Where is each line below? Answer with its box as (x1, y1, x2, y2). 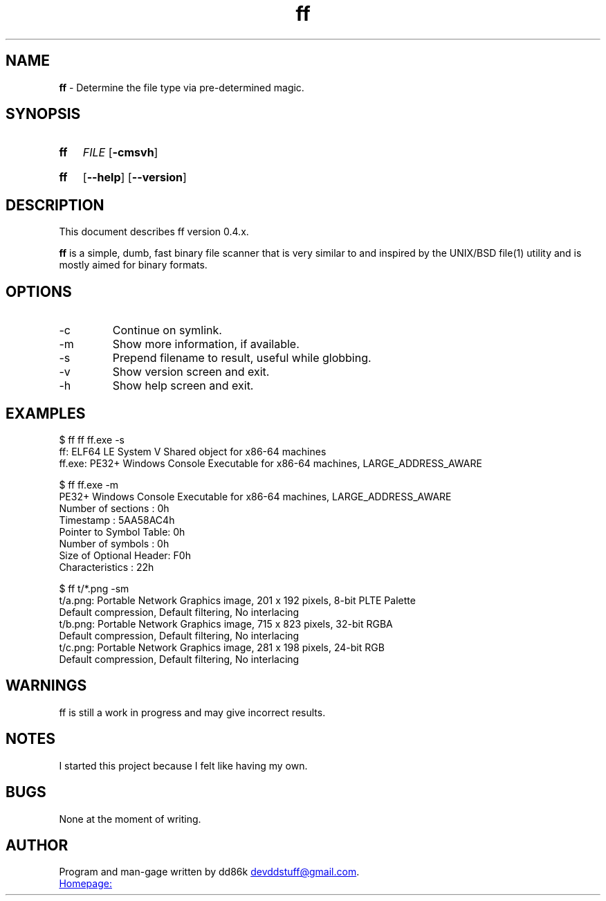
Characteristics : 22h (59, 561, 154, 573)
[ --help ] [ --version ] (82, 170, 187, 185)
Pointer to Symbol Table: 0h (59, 525, 185, 538)
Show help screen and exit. (112, 379, 254, 393)
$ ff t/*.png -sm (59, 582, 129, 594)
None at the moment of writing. (59, 812, 201, 825)
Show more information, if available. (112, 337, 300, 352)
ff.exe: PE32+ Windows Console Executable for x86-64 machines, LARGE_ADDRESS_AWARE (59, 457, 482, 469)
